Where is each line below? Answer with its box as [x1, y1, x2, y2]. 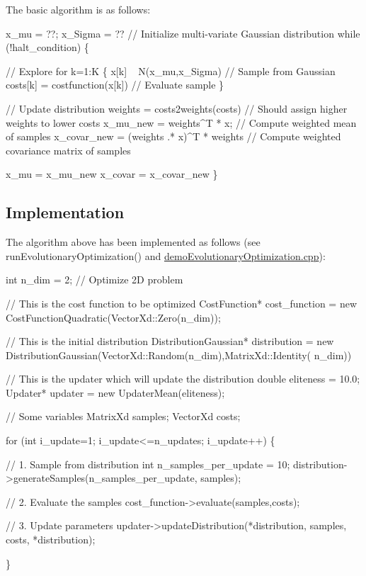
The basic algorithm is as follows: [6, 2, 151, 16]
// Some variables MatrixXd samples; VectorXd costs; [6, 409, 241, 424]
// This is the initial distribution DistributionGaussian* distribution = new [6, 334, 334, 349]
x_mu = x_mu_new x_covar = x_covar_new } [6, 166, 218, 181]
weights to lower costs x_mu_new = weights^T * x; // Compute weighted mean [6, 115, 357, 130]
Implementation [6, 201, 125, 223]
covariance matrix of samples [6, 142, 131, 157]
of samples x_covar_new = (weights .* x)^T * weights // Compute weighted [6, 129, 341, 144]
